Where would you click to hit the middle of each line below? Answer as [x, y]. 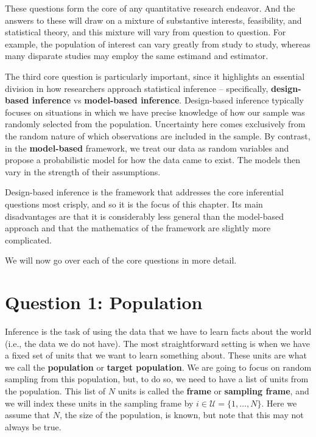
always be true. [33, 426]
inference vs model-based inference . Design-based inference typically [168, 100]
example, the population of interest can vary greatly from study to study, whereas [158, 44]
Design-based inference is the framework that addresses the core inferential [144, 192]
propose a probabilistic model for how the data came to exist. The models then [153, 160]
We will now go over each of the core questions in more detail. [121, 260]
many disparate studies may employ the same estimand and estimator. [137, 56]
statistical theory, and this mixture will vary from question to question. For [146, 32]
